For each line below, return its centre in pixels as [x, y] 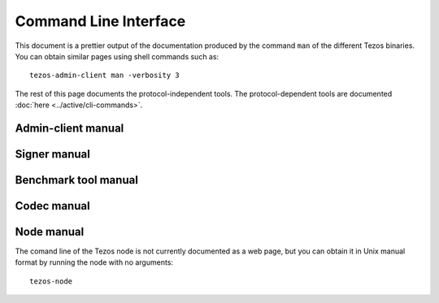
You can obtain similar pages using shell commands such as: [117, 56]
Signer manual [53, 154]
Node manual [50, 232]
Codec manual [52, 206]
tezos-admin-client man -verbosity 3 [105, 76]
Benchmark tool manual [76, 180]
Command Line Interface [100, 21]
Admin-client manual [70, 128]
